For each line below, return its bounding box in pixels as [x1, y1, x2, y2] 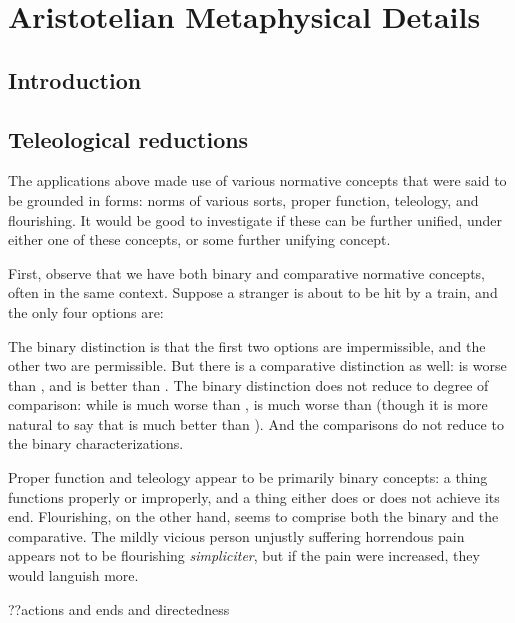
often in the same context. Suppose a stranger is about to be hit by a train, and [8, 282, 498, 303]
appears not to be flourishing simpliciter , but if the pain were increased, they [8, 545, 480, 566]
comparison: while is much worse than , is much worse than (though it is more [8, 394, 488, 415]
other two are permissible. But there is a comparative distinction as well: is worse [8, 355, 507, 376]
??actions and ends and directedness [8, 598, 230, 619]
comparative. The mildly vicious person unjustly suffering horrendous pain [8, 525, 465, 546]
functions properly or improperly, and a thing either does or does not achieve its [8, 486, 500, 507]
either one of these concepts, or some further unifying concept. [8, 229, 391, 250]
